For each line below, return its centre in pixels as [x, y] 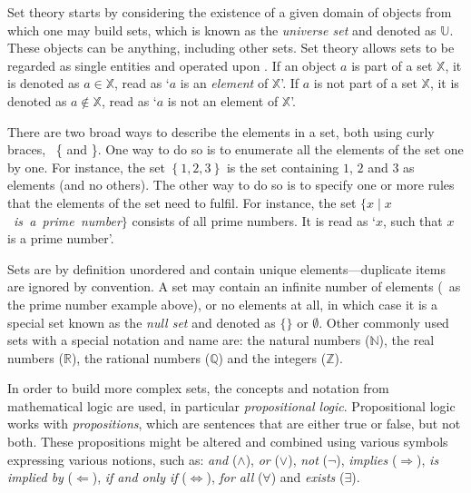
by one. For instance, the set [86, 167]
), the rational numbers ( [141, 357]
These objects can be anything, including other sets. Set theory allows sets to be [231, 48]
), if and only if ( [139, 477]
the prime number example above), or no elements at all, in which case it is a [222, 304]
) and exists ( [308, 477]
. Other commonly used [384, 322]
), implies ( [367, 459]
